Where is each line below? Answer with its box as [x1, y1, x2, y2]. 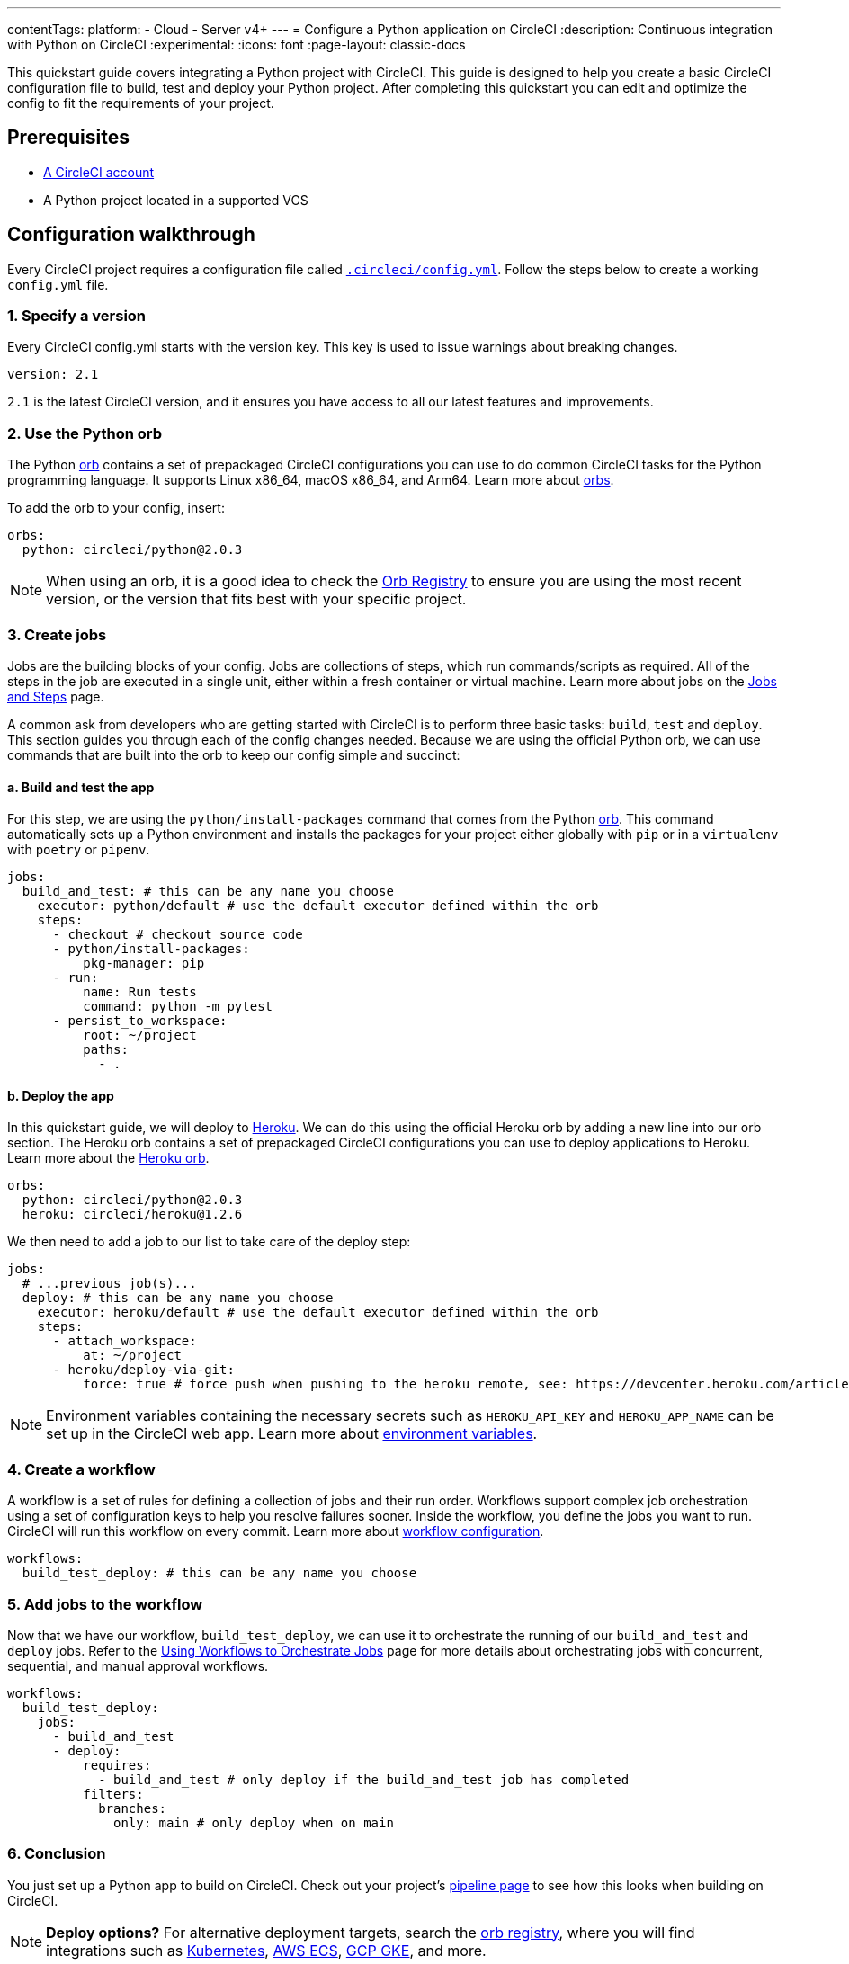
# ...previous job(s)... [22, 1276, 197, 1291]
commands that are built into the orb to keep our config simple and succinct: [7, 746, 460, 763]
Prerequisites [7, 126, 130, 149]
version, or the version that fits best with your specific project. [46, 590, 467, 609]
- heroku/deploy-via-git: [52, 1362, 235, 1378]
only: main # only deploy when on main [113, 1815, 394, 1830]
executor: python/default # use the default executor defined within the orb [37, 898, 599, 914]
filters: [83, 1786, 144, 1801]
